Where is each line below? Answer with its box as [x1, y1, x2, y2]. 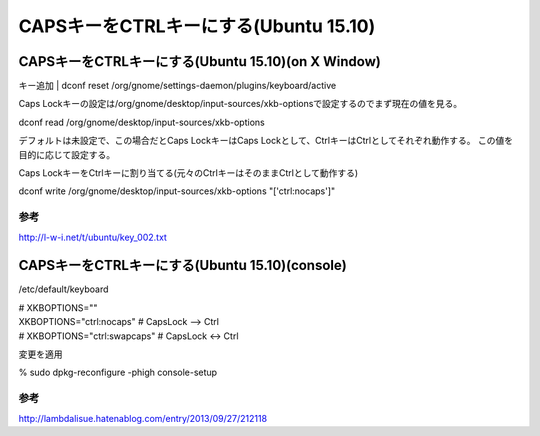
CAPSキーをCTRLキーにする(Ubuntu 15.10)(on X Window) [18, 53, 382, 70]
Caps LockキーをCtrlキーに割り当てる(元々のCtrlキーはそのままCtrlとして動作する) [18, 167, 359, 179]
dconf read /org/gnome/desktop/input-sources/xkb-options [18, 116, 265, 128]
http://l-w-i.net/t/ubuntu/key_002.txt [18, 231, 167, 243]
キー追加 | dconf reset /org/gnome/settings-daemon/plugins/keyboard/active [18, 80, 337, 92]
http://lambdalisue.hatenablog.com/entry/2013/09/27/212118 [18, 412, 268, 424]
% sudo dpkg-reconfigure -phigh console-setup [18, 366, 218, 379]
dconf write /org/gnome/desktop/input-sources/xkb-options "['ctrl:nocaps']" [18, 185, 336, 197]
